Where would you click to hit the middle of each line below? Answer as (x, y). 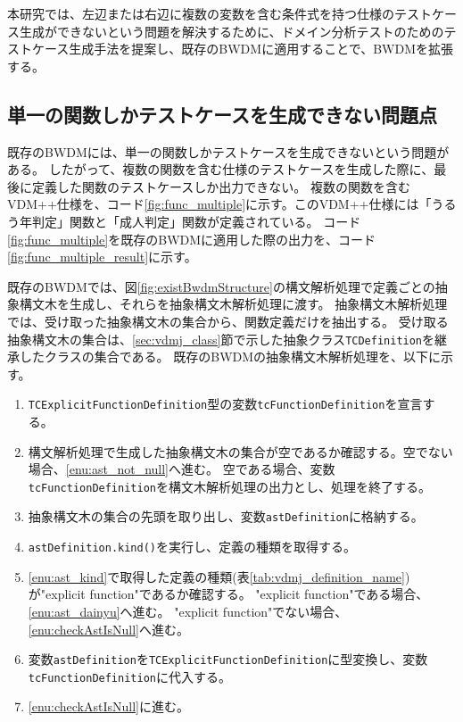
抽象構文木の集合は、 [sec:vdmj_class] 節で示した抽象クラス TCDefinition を (221, 339)
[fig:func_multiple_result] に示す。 (102, 257)
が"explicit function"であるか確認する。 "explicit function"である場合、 (228, 594)
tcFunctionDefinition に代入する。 (129, 676)
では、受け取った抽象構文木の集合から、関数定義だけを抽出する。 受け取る (228, 321)
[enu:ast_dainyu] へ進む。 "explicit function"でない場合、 (188, 611)
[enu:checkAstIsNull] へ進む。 (109, 629)
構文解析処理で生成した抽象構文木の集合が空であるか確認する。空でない (240, 451)
